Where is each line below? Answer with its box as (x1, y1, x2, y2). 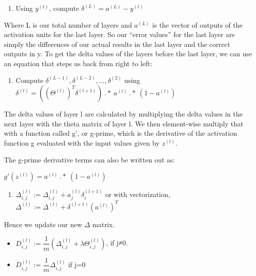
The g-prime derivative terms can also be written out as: (4, 154, 175, 164)
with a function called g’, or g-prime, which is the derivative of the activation (4, 128, 237, 138)
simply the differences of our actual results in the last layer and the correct (4, 39, 230, 49)
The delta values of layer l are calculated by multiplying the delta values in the (4, 109, 243, 119)
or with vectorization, (105, 189, 170, 199)
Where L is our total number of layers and (4, 19, 132, 30)
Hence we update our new (4, 219, 82, 229)
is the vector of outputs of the (152, 19, 243, 30)
